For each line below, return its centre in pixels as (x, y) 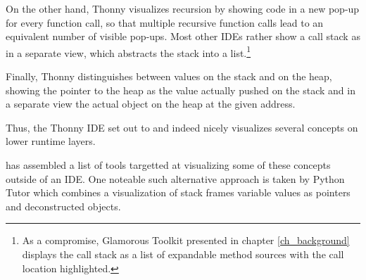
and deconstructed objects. (63, 206)
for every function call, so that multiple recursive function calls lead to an (165, 22)
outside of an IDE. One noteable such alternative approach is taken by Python (175, 178)
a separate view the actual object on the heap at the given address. (151, 104)
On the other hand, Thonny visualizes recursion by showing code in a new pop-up (183, 8)
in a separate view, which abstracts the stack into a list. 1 (128, 51)
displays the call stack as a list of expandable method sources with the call (183, 254)
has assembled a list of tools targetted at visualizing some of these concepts (168, 165)
